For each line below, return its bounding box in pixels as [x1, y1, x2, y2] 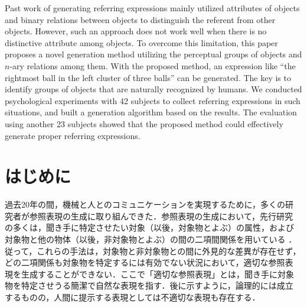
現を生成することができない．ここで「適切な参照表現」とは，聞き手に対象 [5, 267, 294, 280]
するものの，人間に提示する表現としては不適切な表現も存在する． [5, 291, 260, 303]
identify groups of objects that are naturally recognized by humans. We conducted [5, 83, 302, 95]
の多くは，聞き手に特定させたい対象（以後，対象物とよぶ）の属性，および [5, 221, 294, 234]
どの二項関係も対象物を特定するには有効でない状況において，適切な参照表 [5, 256, 293, 269]
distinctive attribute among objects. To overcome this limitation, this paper [5, 36, 278, 49]
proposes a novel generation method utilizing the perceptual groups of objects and [5, 48, 302, 60]
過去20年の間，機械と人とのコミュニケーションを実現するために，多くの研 [5, 198, 293, 211]
